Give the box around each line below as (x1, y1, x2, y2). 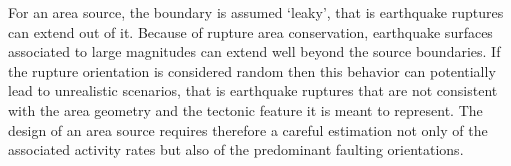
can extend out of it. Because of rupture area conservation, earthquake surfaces (8, 21, 493, 42)
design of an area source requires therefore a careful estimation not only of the (8, 119, 488, 140)
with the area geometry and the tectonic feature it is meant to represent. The (8, 99, 483, 120)
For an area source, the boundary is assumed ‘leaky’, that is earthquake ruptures (8, 2, 504, 22)
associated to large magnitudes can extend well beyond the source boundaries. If (8, 41, 501, 62)
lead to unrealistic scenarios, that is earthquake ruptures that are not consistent (8, 80, 498, 101)
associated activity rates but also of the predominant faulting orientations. (8, 139, 464, 160)
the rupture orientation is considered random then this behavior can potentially (8, 60, 496, 81)
